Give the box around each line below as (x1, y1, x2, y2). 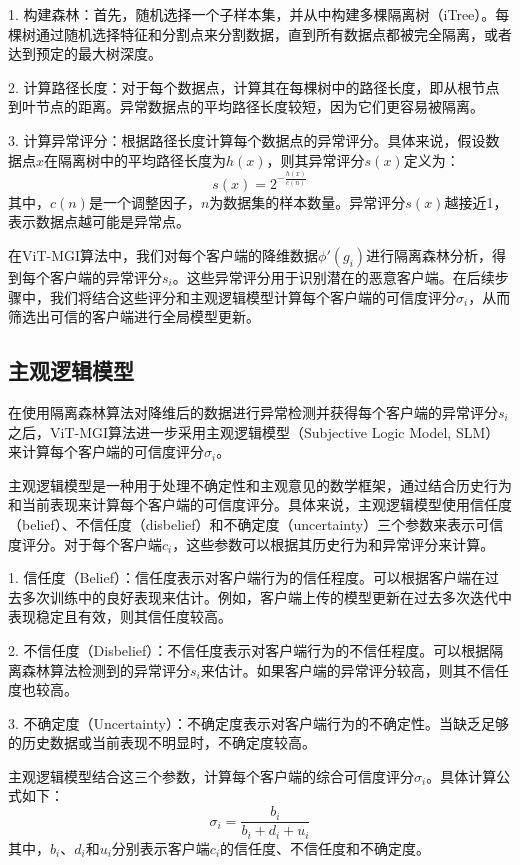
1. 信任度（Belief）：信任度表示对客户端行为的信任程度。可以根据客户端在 (8, 567, 485, 588)
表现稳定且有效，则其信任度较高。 (8, 606, 232, 627)
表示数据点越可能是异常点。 (8, 211, 190, 232)
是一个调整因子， (88, 191, 201, 212)
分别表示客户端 (111, 837, 210, 858)
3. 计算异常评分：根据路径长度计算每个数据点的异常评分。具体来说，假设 (8, 129, 486, 150)
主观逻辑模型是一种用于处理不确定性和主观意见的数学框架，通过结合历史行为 (8, 474, 512, 495)
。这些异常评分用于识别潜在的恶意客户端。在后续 (172, 267, 495, 287)
